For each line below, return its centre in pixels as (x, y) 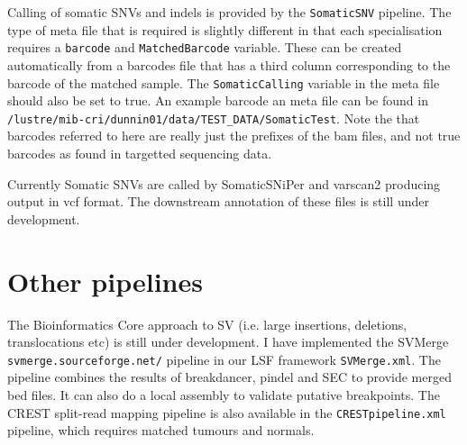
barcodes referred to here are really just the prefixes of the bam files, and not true (234, 136)
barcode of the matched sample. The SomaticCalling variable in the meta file (224, 82)
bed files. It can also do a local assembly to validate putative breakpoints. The (224, 394)
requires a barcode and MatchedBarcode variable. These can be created (205, 47)
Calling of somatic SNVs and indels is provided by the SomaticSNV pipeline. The (229, 12)
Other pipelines (105, 281)
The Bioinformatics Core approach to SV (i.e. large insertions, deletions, (207, 324)
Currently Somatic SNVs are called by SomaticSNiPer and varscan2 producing (224, 183)
